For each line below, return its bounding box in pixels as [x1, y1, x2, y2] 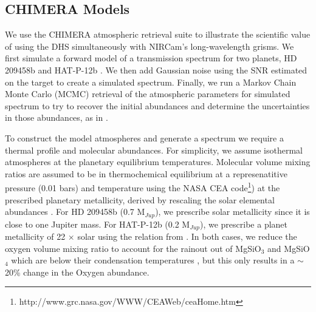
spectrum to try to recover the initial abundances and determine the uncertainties [5, 99, 310, 112]
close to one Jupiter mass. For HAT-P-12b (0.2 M [5, 217, 190, 230]
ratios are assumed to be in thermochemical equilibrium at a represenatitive [5, 167, 287, 180]
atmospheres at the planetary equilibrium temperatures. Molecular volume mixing [5, 155, 311, 168]
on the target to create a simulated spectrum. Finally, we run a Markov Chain [5, 75, 297, 88]
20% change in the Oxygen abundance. [5, 265, 149, 278]
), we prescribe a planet [199, 217, 288, 230]
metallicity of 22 [5, 230, 66, 243]
